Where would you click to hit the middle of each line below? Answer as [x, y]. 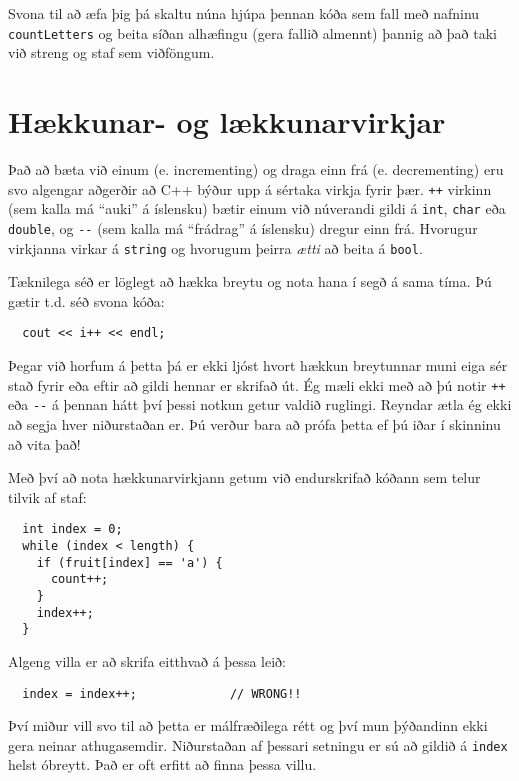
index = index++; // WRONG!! [162, 693]
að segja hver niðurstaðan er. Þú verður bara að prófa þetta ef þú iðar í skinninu [254, 423]
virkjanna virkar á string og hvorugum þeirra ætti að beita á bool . [215, 247]
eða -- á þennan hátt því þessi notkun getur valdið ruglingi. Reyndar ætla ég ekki [260, 404]
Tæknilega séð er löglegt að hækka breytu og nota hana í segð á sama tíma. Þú [250, 281]
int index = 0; [72, 529]
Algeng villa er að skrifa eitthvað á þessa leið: [147, 660]
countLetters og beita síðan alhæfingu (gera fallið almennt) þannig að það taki [252, 32]
